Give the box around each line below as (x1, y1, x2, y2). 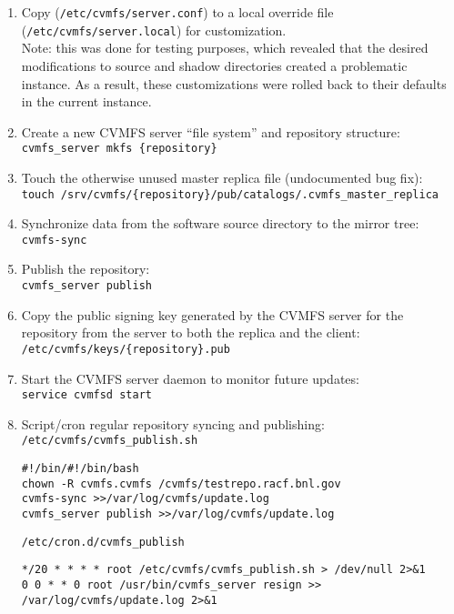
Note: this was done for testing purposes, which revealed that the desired (21, 38, 429, 57)
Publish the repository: (21, 259, 150, 278)
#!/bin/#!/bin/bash (21, 462, 139, 476)
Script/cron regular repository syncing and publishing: (21, 414, 325, 433)
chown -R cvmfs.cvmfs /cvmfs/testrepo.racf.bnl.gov (21, 477, 341, 490)
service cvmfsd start (21, 388, 152, 402)
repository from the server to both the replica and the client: (21, 323, 360, 342)
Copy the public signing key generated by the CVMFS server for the (21, 305, 404, 324)
